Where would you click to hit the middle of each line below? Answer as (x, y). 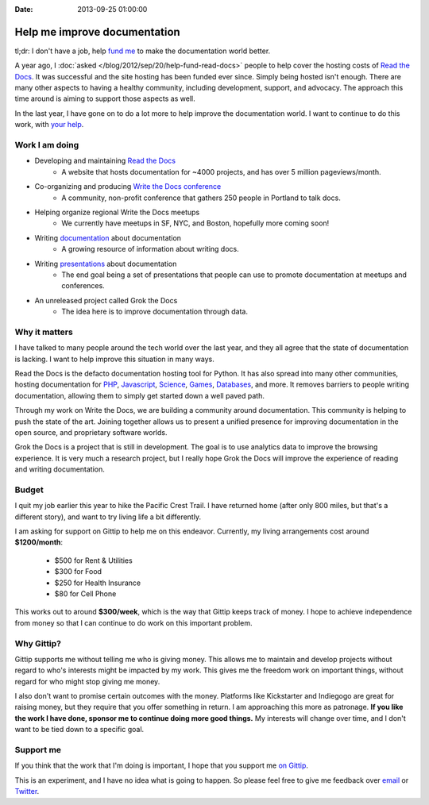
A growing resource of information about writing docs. (150, 249)
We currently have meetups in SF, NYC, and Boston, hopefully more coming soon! (195, 223)
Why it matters (44, 332)
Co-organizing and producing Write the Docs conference (128, 187)
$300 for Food (78, 572)
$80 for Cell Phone (85, 594)
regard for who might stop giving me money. (87, 681)
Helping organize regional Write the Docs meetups (117, 212)
